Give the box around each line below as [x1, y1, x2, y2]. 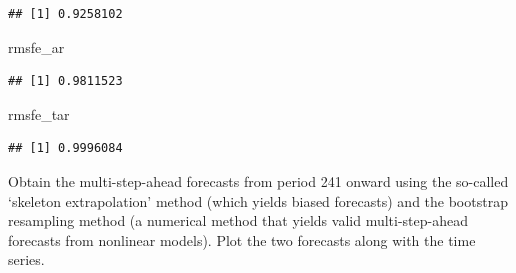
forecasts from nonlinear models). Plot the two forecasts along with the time [8, 229, 476, 250]
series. [8, 249, 45, 270]
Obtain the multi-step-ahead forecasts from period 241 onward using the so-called [8, 170, 509, 191]
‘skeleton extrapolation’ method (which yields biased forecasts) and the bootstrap [8, 190, 508, 211]
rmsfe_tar [8, 103, 70, 124]
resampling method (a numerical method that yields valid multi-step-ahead [8, 210, 468, 231]
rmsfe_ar [8, 36, 65, 57]
